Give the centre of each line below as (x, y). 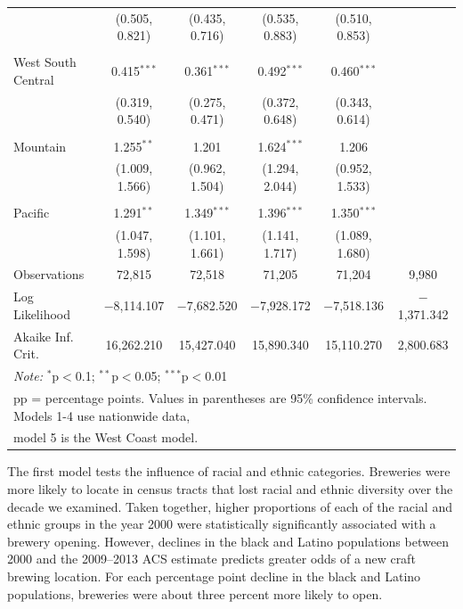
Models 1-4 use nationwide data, (102, 415)
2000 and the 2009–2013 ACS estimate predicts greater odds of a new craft (211, 559)
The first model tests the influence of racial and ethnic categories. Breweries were (229, 471)
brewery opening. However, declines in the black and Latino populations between (228, 541)
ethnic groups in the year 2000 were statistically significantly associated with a (222, 524)
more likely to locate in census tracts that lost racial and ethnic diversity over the (230, 489)
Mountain (40, 146)
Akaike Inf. (44, 336)
